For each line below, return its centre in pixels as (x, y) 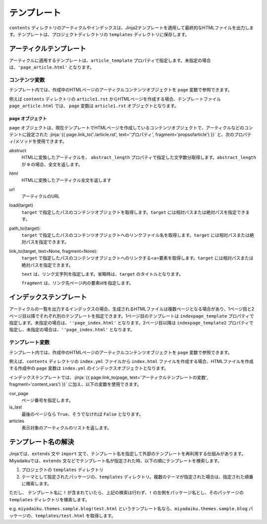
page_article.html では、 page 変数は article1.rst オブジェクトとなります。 (94, 106)
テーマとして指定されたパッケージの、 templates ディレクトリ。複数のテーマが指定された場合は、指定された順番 (137, 477)
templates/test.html (60, 516)
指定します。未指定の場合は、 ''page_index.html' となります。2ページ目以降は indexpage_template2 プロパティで (131, 323)
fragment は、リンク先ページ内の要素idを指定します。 (77, 283)
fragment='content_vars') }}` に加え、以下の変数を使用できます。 (75, 384)
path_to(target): (25, 228)
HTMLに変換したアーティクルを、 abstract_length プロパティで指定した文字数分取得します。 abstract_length (139, 158)
